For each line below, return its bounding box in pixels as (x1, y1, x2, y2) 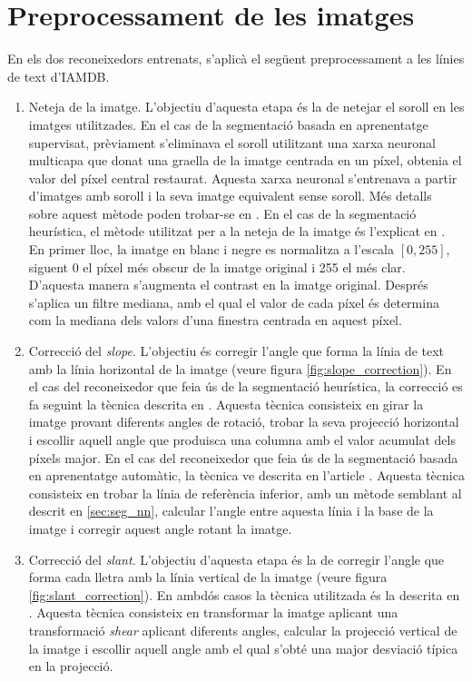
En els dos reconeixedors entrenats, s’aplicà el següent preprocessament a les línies (7, 49, 465, 68)
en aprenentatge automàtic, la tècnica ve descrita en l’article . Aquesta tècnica (28, 466, 465, 485)
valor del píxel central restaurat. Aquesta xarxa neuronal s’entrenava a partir (28, 168, 457, 187)
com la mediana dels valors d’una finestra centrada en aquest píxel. (28, 311, 402, 330)
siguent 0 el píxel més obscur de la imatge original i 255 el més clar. (28, 257, 406, 276)
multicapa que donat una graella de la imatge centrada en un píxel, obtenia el (28, 151, 462, 170)
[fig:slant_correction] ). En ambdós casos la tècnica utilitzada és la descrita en (28, 585, 460, 604)
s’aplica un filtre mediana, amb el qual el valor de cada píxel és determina (28, 292, 439, 311)
